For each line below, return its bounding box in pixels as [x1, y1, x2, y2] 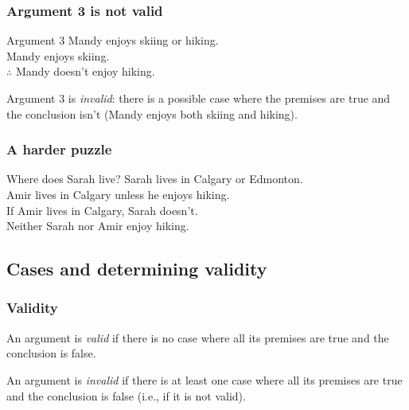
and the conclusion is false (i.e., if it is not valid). [6, 387, 246, 404]
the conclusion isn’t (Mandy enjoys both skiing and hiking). [6, 105, 298, 122]
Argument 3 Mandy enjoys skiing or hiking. [6, 32, 219, 49]
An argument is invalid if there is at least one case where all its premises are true [6, 371, 403, 388]
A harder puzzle [6, 139, 112, 159]
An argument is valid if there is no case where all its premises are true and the [6, 329, 389, 346]
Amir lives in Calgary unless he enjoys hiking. [6, 186, 230, 202]
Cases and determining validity [6, 256, 267, 281]
